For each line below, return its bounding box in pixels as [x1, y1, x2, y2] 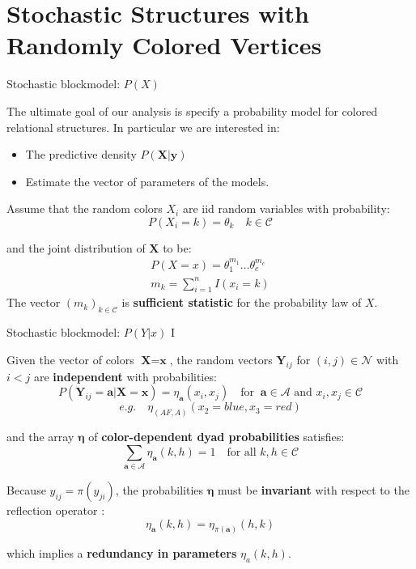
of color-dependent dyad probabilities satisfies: [88, 428, 345, 445]
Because [6, 482, 46, 499]
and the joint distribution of [6, 239, 146, 256]
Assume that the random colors [6, 200, 163, 217]
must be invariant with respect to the [218, 482, 410, 499]
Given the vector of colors [6, 350, 134, 367]
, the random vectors [169, 350, 273, 367]
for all [227, 446, 257, 458]
